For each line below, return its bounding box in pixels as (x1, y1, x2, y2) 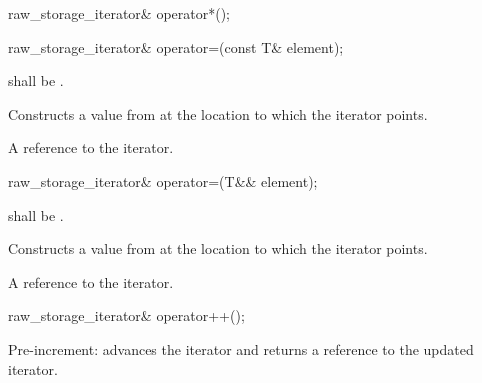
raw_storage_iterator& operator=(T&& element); (8, 170, 318, 191)
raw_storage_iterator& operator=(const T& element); (8, 36, 344, 57)
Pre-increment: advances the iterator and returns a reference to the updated (8, 338, 474, 359)
